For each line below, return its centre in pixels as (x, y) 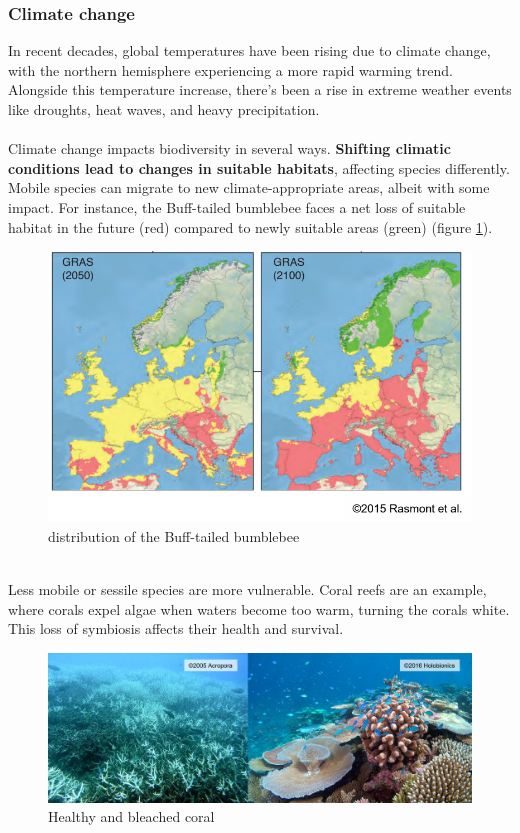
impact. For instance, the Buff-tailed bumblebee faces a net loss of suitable (237, 206)
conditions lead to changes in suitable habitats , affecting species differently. (259, 167)
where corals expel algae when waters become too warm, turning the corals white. (259, 608)
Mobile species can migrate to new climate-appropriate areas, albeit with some (249, 187)
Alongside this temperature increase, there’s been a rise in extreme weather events (260, 89)
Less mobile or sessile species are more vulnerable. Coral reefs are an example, (247, 588)
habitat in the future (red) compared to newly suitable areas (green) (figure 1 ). (250, 226)
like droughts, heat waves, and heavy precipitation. (164, 109)
